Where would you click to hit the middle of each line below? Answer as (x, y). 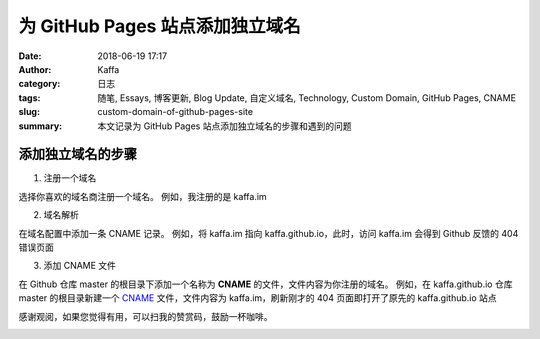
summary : (40, 126)
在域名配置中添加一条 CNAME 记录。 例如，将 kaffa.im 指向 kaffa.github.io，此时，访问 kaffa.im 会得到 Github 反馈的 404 (268, 233)
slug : (29, 112)
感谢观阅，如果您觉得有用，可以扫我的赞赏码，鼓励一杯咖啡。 (145, 316)
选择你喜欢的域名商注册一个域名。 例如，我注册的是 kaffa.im (142, 196)
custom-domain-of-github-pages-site (175, 112)
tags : (29, 97)
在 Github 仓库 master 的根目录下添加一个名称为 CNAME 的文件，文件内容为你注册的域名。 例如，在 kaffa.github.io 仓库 (265, 284)
